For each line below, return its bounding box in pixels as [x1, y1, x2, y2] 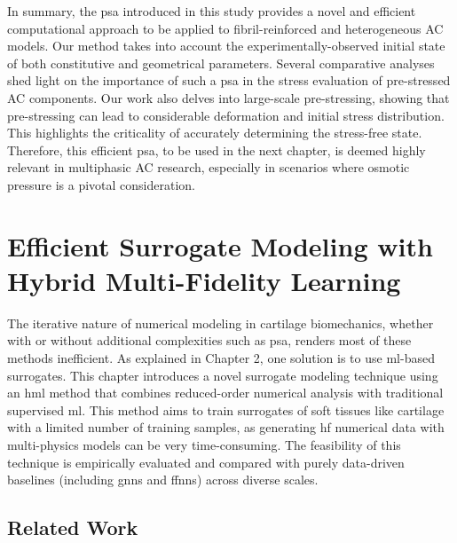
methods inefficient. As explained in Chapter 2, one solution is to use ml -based [7, 349, 435, 367]
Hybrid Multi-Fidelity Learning [7, 262, 401, 298]
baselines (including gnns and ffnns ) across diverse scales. [7, 470, 319, 489]
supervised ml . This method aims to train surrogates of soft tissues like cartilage [7, 400, 445, 419]
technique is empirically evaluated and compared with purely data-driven [7, 452, 405, 471]
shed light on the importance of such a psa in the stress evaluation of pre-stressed [7, 71, 451, 90]
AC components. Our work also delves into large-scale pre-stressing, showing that [7, 88, 450, 106]
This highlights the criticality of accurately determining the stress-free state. [7, 123, 422, 142]
